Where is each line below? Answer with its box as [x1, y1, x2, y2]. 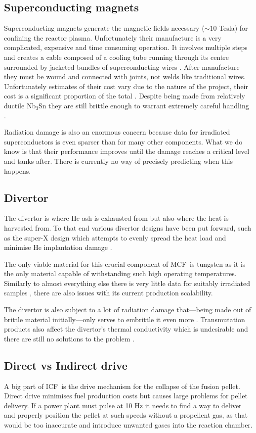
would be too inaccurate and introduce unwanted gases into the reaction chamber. [4, 420, 253, 430]
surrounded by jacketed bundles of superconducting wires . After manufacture [4, 61, 240, 72]
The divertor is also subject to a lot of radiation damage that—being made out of [4, 304, 252, 315]
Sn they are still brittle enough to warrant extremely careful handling [38, 100, 249, 110]
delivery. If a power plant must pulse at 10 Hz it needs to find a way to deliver [4, 400, 242, 410]
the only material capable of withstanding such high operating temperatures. [4, 268, 237, 279]
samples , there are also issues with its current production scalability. [4, 288, 213, 298]
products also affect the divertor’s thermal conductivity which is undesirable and [4, 324, 248, 334]
